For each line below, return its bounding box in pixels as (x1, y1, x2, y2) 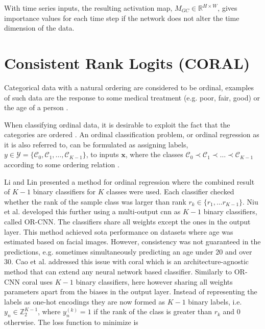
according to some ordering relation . (4, 159, 119, 170)
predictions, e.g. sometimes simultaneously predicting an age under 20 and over (4, 246, 252, 257)
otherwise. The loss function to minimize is (4, 317, 138, 327)
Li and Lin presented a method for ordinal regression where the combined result (4, 176, 255, 187)
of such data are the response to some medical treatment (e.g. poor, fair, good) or (4, 92, 260, 103)
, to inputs (86, 149, 119, 160)
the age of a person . (4, 102, 68, 113)
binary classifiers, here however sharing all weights (76, 276, 233, 287)
